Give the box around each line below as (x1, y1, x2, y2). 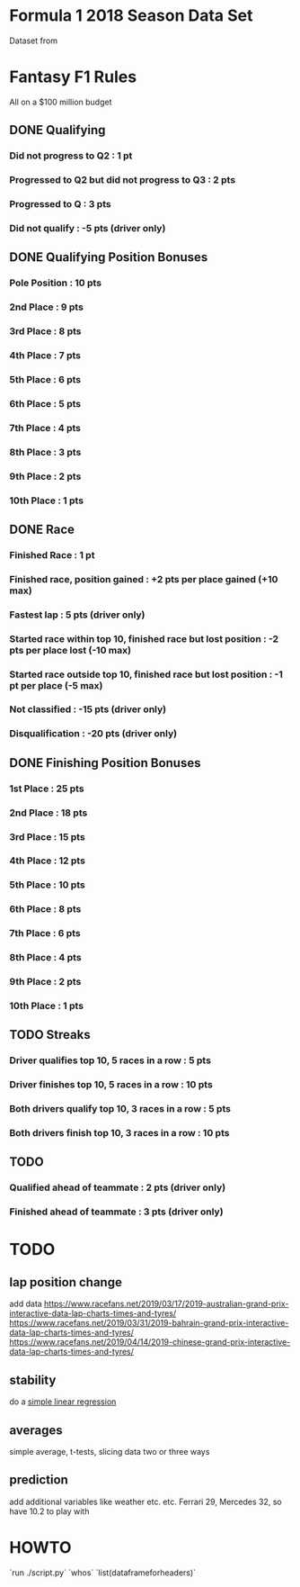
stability (9, 1372, 57, 1387)
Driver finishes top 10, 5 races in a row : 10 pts (9, 1078, 213, 1091)
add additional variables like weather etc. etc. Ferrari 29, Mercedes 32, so (9, 1496, 283, 1507)
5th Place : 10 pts (9, 879, 85, 891)
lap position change (9, 1275, 123, 1290)
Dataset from (9, 35, 58, 46)
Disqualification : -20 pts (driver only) (9, 727, 178, 740)
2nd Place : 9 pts (9, 301, 84, 313)
